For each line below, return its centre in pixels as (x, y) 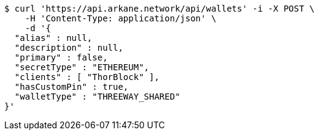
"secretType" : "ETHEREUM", (82, 67)
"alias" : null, (53, 38)
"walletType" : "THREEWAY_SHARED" (97, 97)
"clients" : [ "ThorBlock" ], (87, 77)
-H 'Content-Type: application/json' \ (121, 18)
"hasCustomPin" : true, (71, 87)
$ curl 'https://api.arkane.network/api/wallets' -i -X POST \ (159, 9)
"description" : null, (69, 48)
